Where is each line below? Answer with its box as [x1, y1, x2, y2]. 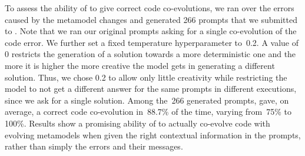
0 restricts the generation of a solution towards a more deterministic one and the [5, 48, 296, 60]
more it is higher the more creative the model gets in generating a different [5, 59, 275, 71]
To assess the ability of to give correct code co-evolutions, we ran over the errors [5, 2, 294, 14]
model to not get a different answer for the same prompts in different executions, [5, 82, 297, 95]
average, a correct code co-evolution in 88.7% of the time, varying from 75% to [5, 105, 292, 118]
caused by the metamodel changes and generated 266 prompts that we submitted [5, 13, 297, 25]
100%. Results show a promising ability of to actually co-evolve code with [5, 117, 270, 129]
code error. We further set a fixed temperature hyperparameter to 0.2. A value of [5, 36, 299, 48]
